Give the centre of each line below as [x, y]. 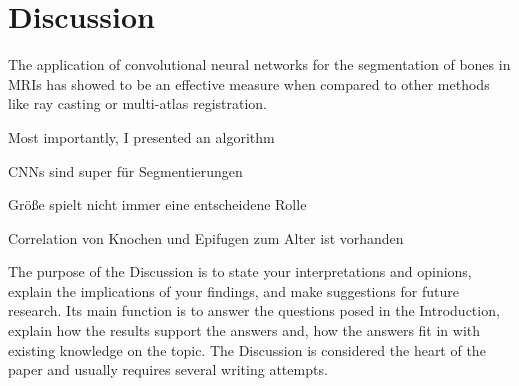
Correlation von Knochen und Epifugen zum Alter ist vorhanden [206, 237]
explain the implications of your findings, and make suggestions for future [233, 290]
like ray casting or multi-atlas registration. [137, 103]
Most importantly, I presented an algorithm [141, 136]
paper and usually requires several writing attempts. [168, 369]
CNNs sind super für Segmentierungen [125, 170]
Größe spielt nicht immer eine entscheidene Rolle [157, 204]
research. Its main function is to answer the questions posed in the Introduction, [254, 310]
